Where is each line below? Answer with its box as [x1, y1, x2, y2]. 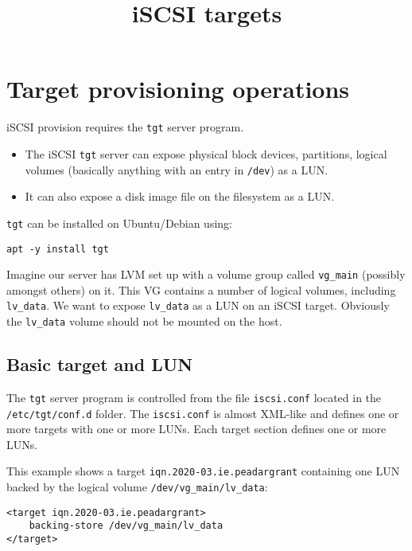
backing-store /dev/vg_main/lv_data [29, 520, 223, 532]
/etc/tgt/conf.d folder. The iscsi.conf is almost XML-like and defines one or [6, 404, 399, 421]
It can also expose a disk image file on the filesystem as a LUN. [25, 188, 335, 205]
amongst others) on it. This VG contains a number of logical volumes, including [6, 281, 396, 298]
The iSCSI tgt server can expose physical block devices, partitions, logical [25, 145, 387, 162]
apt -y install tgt [6, 243, 109, 255]
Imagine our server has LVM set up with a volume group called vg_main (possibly [6, 266, 406, 283]
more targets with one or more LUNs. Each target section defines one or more [6, 420, 387, 437]
